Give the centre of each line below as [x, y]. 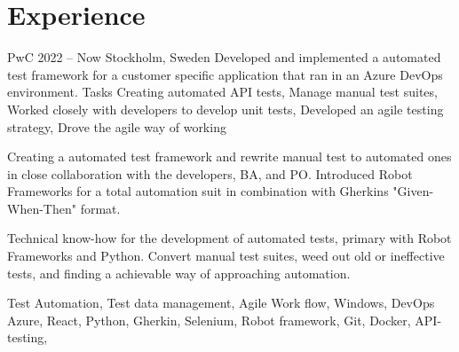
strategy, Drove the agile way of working [117, 126]
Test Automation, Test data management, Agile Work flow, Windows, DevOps [221, 303]
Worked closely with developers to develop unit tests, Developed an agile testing [226, 109]
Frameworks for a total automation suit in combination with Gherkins [198, 191]
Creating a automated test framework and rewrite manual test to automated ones [229, 156]
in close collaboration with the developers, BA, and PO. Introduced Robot [210, 173]
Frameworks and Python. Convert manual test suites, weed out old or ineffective [226, 256]
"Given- [413, 191]
